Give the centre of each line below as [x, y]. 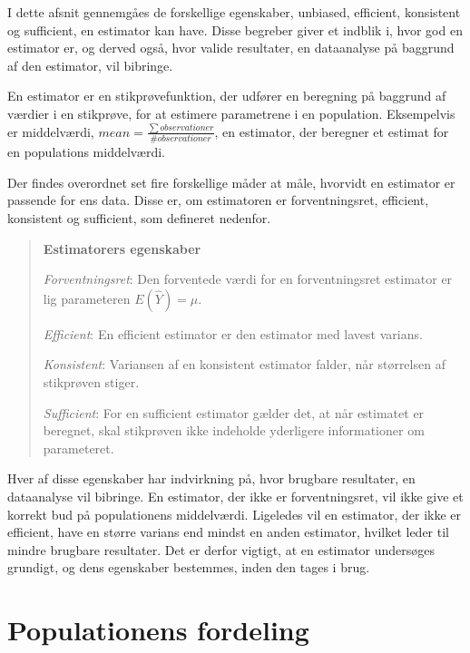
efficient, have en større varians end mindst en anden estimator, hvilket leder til [228, 532]
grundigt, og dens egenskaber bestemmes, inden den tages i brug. [189, 567]
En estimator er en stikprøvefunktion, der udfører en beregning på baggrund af [227, 96]
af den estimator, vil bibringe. [90, 65]
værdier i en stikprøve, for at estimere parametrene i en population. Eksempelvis [231, 113]
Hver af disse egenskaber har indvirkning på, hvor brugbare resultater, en [211, 478]
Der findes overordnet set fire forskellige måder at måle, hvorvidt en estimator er [231, 182]
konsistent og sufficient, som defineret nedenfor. [139, 217]
